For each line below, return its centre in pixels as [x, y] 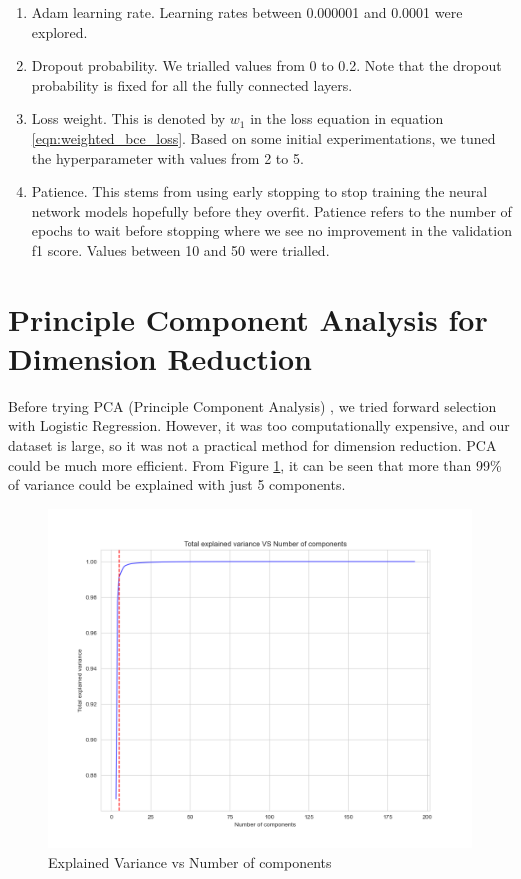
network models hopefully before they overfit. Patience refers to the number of [271, 210]
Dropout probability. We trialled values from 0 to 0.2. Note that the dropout [266, 65]
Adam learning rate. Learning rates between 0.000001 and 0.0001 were [247, 12]
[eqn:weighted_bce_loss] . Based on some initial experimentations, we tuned [263, 137]
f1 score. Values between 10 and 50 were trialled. [180, 249]
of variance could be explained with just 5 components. [177, 484]
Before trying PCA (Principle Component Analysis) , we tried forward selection [252, 405]
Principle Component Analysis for [248, 318]
